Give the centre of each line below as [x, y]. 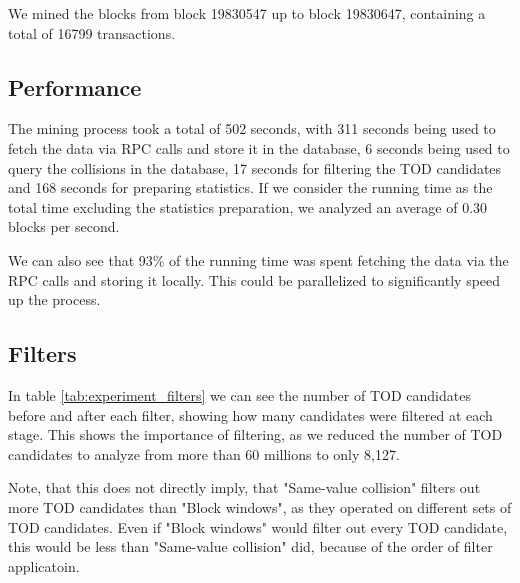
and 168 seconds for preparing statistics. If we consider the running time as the [250, 187]
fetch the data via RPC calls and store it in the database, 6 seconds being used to [259, 147]
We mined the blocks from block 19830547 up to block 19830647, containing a [247, 13]
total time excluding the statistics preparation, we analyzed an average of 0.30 [248, 206]
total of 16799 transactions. [92, 32]
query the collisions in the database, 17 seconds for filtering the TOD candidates [255, 167]
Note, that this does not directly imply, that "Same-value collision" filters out [244, 487]
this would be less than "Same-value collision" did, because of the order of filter [250, 546]
